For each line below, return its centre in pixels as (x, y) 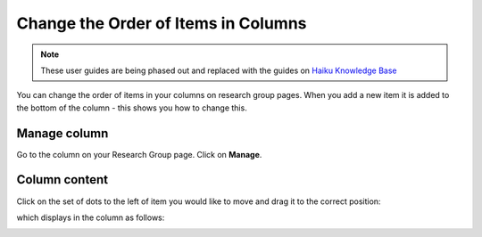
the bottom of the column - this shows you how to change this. (132, 108)
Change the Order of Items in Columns (162, 23)
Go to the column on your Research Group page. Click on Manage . (139, 154)
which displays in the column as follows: (91, 217)
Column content (62, 180)
